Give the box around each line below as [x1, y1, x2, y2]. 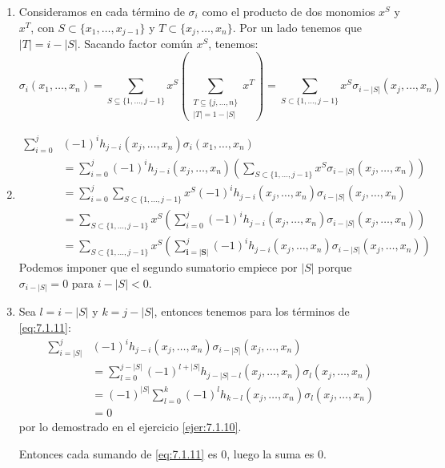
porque [318, 259, 352, 276]
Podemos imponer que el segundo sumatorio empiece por [18, 259, 298, 276]
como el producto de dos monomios [202, 3, 375, 19]
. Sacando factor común [77, 35, 193, 52]
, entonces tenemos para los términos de [154, 303, 350, 320]
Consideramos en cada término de [18, 3, 185, 19]
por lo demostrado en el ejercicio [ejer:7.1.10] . [18, 418, 242, 434]
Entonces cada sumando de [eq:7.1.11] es [18, 445, 218, 462]
